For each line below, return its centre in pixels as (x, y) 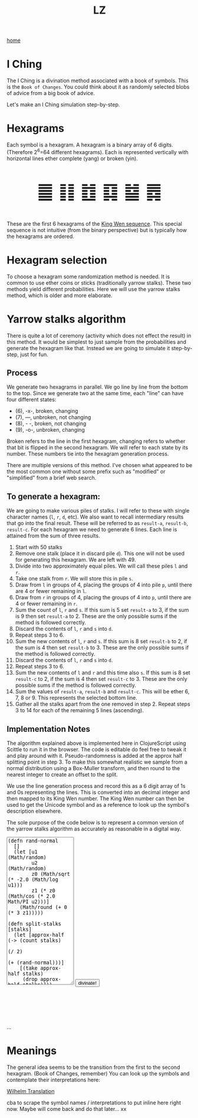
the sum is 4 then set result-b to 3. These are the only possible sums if (102, 648)
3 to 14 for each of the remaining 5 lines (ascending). (79, 710)
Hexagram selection (57, 260)
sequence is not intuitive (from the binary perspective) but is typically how (97, 230)
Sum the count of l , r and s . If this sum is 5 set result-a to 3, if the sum (102, 610)
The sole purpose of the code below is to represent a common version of (95, 823)
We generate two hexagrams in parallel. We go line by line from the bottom (97, 387)
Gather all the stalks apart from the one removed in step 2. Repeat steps (103, 704)
